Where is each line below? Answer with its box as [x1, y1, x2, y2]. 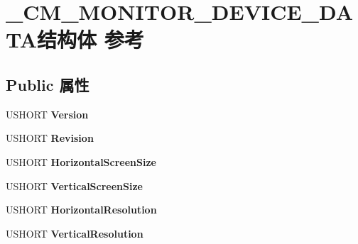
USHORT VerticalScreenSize [6, 178, 143, 193]
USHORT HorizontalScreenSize [6, 154, 156, 169]
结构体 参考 [37, 25, 144, 54]
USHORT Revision [6, 131, 94, 145]
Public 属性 [6, 73, 89, 95]
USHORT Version [6, 106, 89, 121]
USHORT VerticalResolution [6, 226, 143, 240]
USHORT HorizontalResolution [6, 202, 157, 217]
